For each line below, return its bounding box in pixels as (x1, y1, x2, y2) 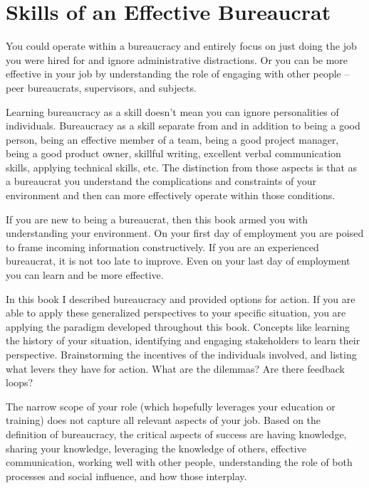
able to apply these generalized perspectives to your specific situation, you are (6, 305, 346, 320)
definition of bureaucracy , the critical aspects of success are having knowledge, (6, 426, 347, 441)
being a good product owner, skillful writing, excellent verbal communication (6, 146, 341, 161)
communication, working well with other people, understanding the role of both (6, 455, 353, 470)
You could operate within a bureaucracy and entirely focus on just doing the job (6, 38, 357, 53)
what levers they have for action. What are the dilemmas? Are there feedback (6, 361, 345, 376)
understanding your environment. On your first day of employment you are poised (6, 226, 364, 240)
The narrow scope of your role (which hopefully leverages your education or (6, 398, 336, 413)
